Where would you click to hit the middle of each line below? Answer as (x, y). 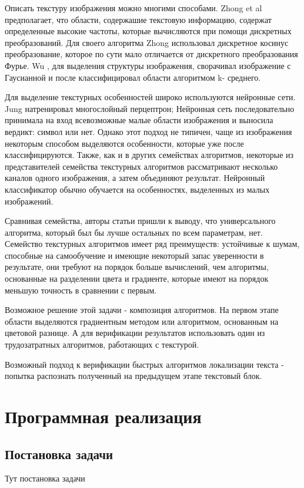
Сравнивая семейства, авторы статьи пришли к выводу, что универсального (140, 221)
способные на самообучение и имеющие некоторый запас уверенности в (134, 255)
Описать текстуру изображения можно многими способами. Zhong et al (133, 8)
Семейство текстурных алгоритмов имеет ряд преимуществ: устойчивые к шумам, (152, 244)
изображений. (29, 201)
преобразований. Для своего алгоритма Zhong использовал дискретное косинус (147, 42)
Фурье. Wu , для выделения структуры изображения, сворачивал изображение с (148, 65)
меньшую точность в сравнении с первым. (81, 290)
